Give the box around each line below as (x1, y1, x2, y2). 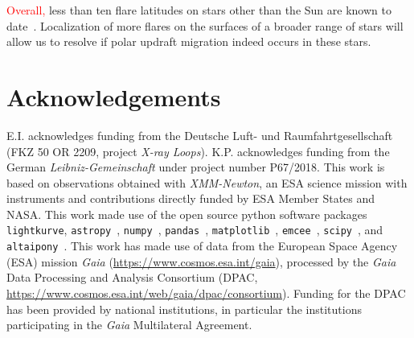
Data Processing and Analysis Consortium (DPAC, (6, 269, 258, 286)
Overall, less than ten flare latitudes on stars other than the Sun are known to (6, 2, 391, 18)
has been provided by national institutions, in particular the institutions (6, 300, 362, 317)
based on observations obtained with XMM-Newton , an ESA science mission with (6, 174, 408, 191)
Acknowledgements (6, 80, 221, 113)
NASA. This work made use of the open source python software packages (6, 205, 367, 222)
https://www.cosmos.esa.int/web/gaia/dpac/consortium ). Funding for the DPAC (6, 284, 406, 301)
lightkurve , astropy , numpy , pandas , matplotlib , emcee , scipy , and (6, 221, 383, 238)
